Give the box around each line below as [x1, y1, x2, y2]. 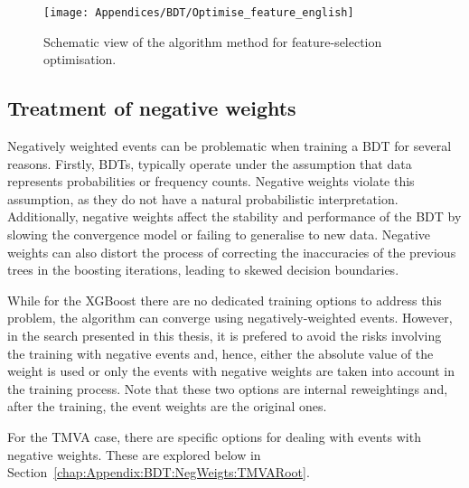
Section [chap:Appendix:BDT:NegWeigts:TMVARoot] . [7, 463, 310, 482]
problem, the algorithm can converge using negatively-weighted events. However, [7, 308, 453, 327]
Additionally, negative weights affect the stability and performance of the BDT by [7, 207, 462, 226]
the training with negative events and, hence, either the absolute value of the [7, 343, 434, 362]
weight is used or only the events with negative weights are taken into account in [7, 361, 455, 380]
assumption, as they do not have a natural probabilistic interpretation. [7, 189, 399, 208]
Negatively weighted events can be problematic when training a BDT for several [7, 136, 452, 155]
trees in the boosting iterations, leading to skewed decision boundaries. [7, 260, 399, 279]
